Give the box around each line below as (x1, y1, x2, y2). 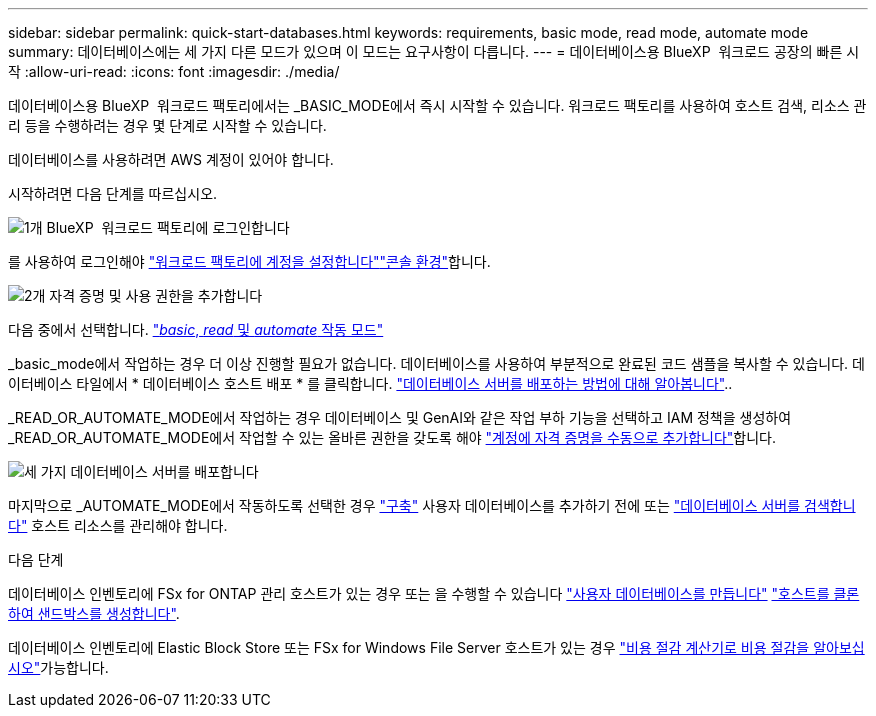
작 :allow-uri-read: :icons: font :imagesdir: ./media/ (8, 63, 340, 80)
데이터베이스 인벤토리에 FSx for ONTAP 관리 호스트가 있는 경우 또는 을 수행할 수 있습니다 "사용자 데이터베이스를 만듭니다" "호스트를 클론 (8, 585, 860, 602)
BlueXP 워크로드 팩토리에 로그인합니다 (46, 219, 290, 236)
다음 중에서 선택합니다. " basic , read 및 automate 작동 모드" (8, 321, 384, 338)
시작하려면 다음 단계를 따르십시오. (8, 185, 218, 202)
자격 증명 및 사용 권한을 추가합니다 (49, 287, 263, 304)
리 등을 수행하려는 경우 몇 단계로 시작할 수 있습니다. (8, 117, 327, 134)
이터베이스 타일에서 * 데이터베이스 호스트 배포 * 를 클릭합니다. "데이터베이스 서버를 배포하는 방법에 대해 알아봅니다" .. (8, 375, 733, 392)
